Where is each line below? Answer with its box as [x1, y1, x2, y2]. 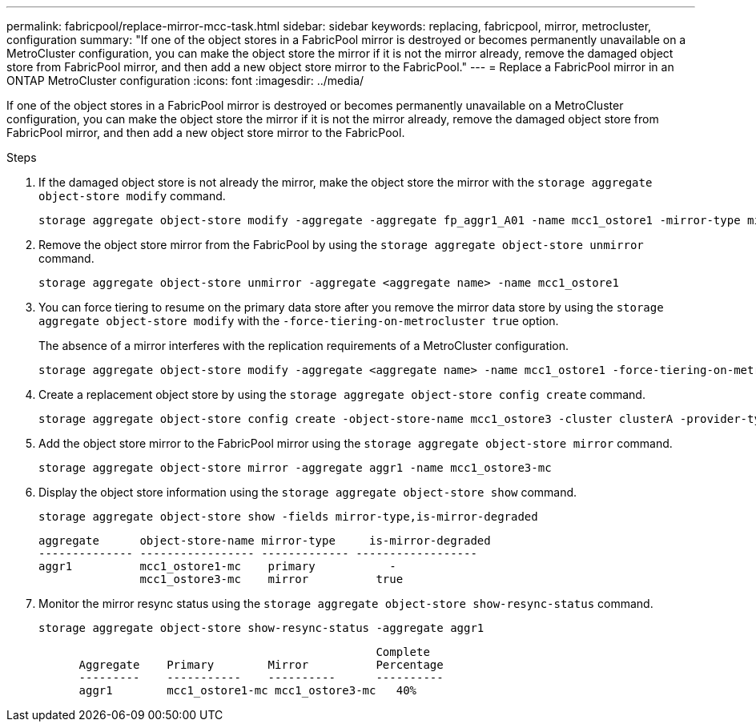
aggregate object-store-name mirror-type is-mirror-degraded [38, 534, 491, 547]
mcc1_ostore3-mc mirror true [139, 573, 404, 585]
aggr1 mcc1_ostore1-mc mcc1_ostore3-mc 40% [78, 684, 417, 697]
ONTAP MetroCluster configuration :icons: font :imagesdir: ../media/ [6, 74, 364, 87]
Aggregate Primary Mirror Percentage [78, 658, 444, 671]
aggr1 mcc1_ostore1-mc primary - [38, 560, 396, 573]
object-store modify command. [38, 189, 226, 203]
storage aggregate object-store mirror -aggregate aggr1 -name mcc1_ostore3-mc [38, 461, 552, 474]
